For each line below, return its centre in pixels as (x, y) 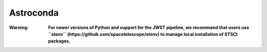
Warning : (19, 27)
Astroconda (34, 13)
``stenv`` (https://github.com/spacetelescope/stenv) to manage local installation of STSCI (143, 34)
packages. (59, 41)
